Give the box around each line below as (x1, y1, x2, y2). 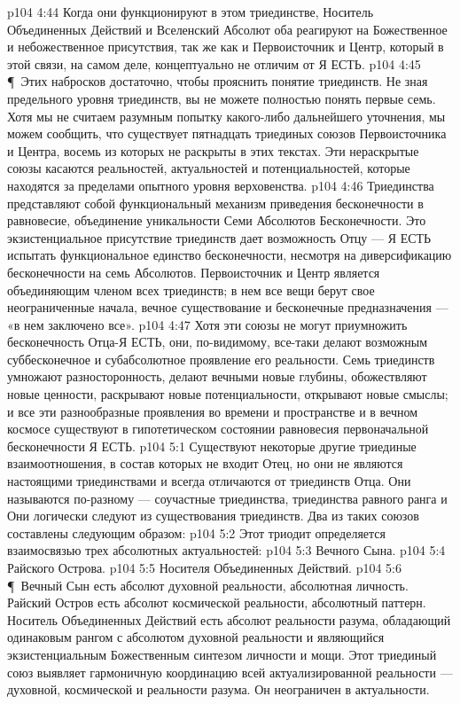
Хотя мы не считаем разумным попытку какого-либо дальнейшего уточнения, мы (7, 106, 446, 125)
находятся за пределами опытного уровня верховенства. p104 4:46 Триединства (7, 176, 434, 194)
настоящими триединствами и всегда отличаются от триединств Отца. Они (7, 472, 411, 490)
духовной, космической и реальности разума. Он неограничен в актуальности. (7, 680, 430, 699)
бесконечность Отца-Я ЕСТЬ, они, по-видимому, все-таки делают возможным (7, 332, 428, 351)
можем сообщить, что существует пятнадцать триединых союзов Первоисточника (7, 124, 447, 143)
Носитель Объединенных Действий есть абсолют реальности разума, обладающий (7, 610, 451, 629)
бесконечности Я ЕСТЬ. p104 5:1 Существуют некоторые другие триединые (7, 436, 417, 455)
